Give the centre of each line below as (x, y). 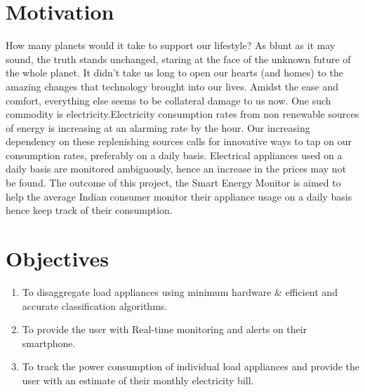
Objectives (57, 258)
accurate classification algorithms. (95, 305)
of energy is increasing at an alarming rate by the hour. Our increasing (158, 127)
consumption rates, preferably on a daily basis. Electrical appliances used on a (174, 155)
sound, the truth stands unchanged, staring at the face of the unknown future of (178, 59)
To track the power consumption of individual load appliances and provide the (191, 366)
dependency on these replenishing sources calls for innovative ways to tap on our (179, 141)
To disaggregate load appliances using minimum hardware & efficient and (180, 291)
